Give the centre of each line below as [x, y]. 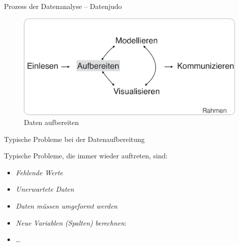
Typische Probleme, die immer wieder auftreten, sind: [86, 156]
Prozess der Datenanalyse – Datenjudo [63, 6]
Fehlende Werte [39, 172]
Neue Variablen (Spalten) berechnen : [71, 222]
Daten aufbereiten [52, 122]
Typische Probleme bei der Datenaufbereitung [74, 139]
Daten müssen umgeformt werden [66, 205]
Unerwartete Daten [45, 189]
